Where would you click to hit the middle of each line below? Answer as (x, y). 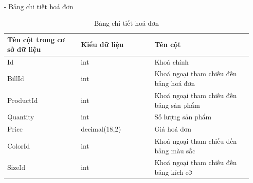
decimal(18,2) (101, 129)
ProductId (23, 100)
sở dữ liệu (24, 49)
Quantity (21, 117)
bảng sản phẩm (177, 105)
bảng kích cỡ (173, 172)
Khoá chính (172, 61)
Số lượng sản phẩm (183, 117)
